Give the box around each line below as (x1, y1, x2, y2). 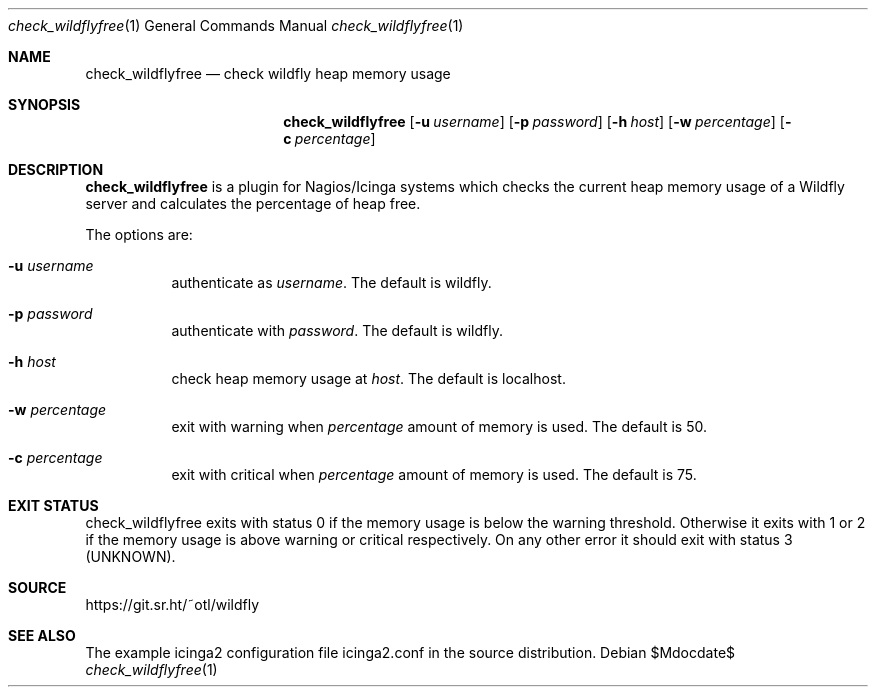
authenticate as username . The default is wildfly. (171, 274, 492, 291)
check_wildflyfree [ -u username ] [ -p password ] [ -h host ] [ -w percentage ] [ (283, 113, 785, 130)
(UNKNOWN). (85, 548, 176, 565)
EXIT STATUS (8, 497, 99, 514)
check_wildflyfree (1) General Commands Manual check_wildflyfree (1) (8, 17, 464, 34)
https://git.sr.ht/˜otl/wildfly (85, 596, 260, 613)
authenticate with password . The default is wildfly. (171, 322, 503, 339)
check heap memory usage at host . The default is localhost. (171, 370, 566, 387)
